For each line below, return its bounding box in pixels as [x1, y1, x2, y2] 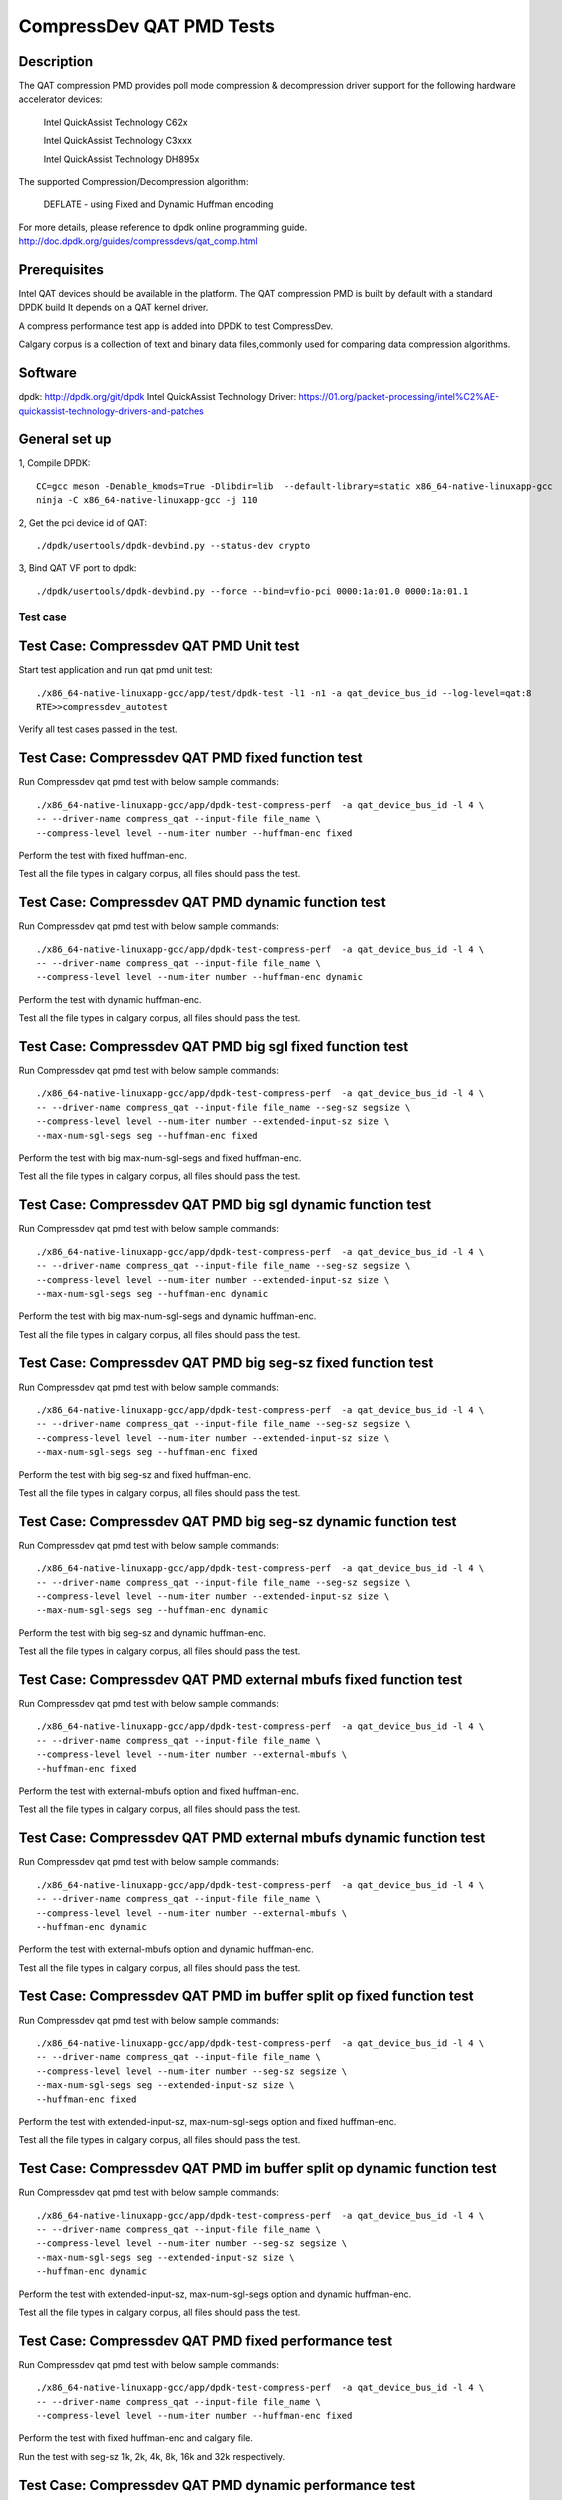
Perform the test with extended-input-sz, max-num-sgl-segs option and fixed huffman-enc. [18, 2115, 397, 2127]
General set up [18, 431, 112, 448]
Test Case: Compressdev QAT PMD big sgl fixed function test [18, 1038, 409, 1055]
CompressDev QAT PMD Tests [18, 15, 275, 37]
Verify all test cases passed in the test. [18, 723, 179, 735]
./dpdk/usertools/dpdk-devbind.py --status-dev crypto [36, 540, 311, 552]
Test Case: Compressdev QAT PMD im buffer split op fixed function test [18, 1988, 474, 2005]
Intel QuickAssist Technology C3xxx [43, 135, 192, 147]
